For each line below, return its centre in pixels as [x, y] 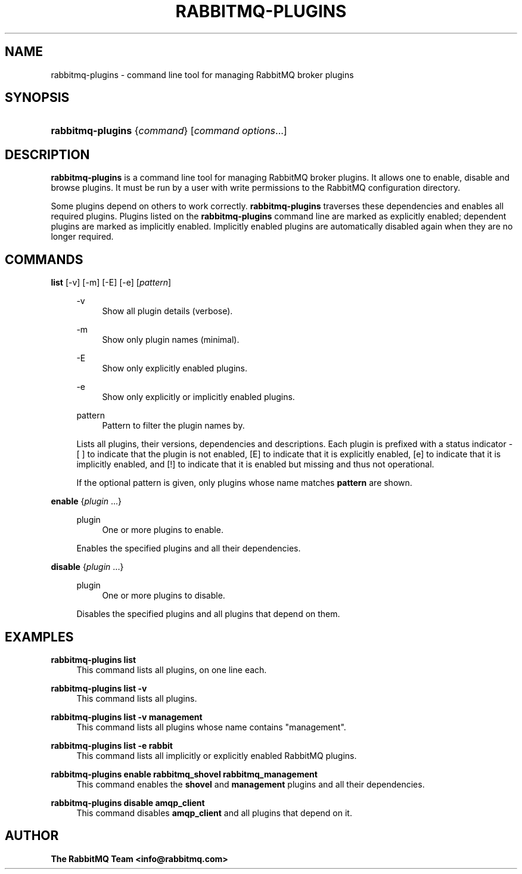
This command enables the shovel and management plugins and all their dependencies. [251, 784]
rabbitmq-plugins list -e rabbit [112, 745]
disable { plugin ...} [87, 567]
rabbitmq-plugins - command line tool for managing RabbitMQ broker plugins [202, 75]
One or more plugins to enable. [163, 530]
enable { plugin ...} [86, 501]
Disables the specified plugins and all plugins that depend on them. [208, 614]
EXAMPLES [39, 637]
